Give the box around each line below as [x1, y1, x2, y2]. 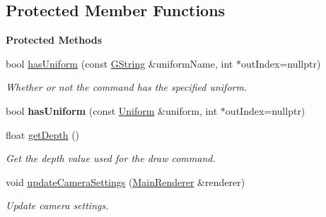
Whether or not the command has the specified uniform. [6, 80, 248, 94]
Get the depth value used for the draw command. [6, 151, 216, 166]
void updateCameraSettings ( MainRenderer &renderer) [6, 174, 245, 189]
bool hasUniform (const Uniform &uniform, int [6, 103, 218, 118]
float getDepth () [6, 127, 80, 142]
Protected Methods [6, 32, 103, 47]
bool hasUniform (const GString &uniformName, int [6, 56, 233, 70]
